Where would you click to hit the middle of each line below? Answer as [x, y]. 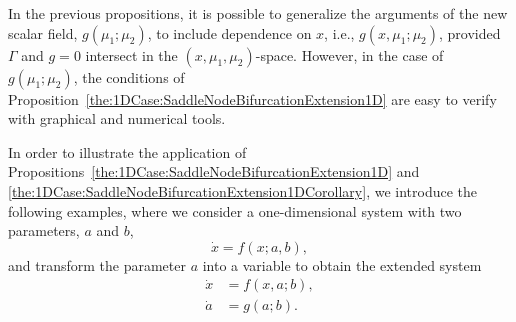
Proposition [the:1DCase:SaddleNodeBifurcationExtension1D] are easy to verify [252, 98]
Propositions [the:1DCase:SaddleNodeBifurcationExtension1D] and [214, 171]
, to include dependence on [229, 32]
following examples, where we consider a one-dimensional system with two [235, 210]
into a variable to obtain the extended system [342, 264]
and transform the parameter [97, 264]
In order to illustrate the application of [127, 151]
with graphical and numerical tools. [117, 118]
